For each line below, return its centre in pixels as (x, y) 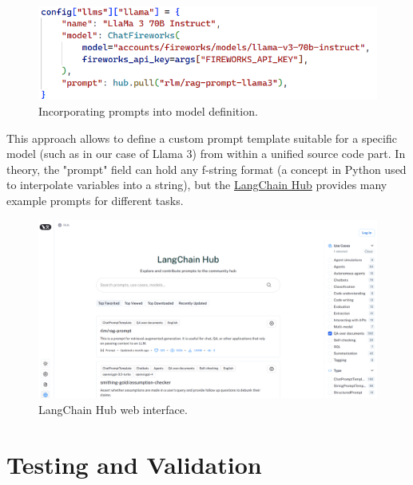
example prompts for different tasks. (95, 201)
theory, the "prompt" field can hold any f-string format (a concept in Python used (206, 169)
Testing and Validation (134, 464)
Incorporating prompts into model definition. (148, 111)
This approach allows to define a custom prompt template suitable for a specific (202, 138)
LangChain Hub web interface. (113, 409)
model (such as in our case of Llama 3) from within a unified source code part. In (206, 154)
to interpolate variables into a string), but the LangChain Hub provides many (197, 185)
